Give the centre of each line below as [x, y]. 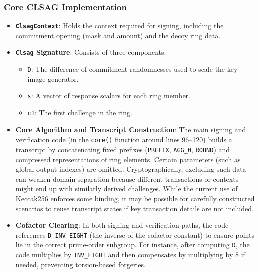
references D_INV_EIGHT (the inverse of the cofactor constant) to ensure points [135, 235]
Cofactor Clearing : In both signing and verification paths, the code [122, 225]
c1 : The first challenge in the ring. [80, 113]
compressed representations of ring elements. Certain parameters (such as [128, 159]
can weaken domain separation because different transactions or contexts [127, 178]
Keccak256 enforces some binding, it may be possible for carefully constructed [135, 198]
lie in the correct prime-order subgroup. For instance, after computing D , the [133, 245]
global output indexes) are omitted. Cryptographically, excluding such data [131, 169]
